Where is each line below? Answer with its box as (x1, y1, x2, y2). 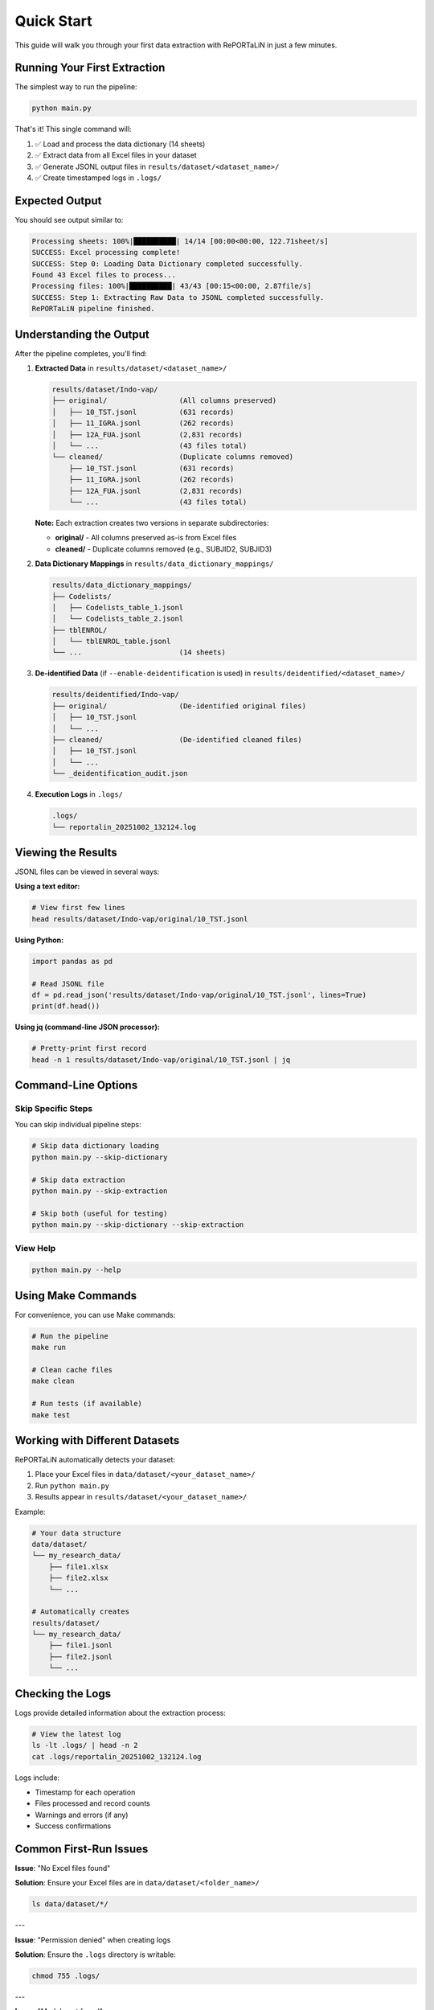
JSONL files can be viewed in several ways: (14, 867, 160, 876)
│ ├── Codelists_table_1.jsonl (51, 603, 184, 612)
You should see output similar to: (14, 215, 124, 224)
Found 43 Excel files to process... (31, 270, 177, 280)
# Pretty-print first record (31, 1044, 147, 1053)
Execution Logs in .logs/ (35, 790, 124, 799)
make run (31, 1343, 67, 1352)
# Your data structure (31, 1528, 121, 1537)
